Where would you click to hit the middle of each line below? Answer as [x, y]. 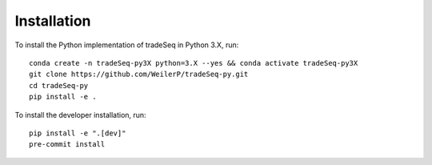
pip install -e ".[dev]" [78, 133]
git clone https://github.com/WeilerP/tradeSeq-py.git [139, 74]
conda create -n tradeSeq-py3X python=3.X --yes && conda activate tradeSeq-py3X [194, 63]
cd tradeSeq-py [59, 85]
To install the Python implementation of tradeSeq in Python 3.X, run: [127, 45]
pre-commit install [67, 145]
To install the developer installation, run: [81, 115]
